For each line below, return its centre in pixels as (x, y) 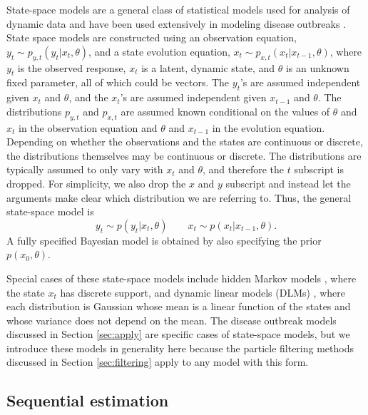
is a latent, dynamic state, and (208, 67)
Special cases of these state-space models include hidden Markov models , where (182, 278)
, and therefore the (244, 169)
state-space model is (50, 211)
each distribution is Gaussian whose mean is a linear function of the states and (179, 306)
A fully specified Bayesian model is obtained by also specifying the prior (164, 240)
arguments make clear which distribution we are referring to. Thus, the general (179, 197)
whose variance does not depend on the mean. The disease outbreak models (172, 320)
